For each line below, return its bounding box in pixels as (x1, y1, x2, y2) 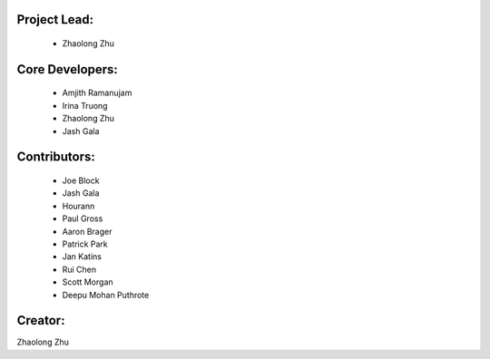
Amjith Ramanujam (62, 87, 132, 99)
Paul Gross (62, 213, 103, 224)
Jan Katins (62, 251, 102, 262)
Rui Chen (62, 264, 97, 275)
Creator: (16, 313, 65, 328)
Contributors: (16, 150, 95, 165)
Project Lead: (16, 12, 94, 27)
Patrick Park (62, 238, 108, 249)
